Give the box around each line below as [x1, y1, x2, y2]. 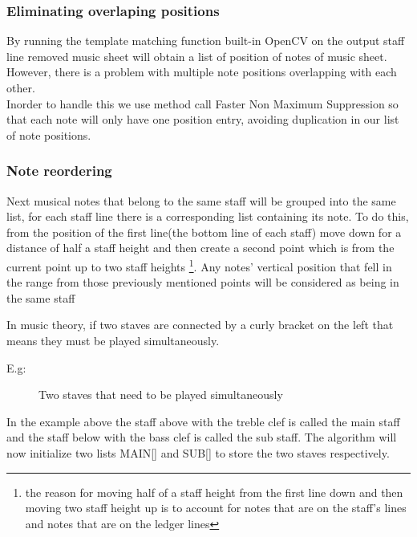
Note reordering [6, 161, 112, 181]
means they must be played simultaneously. [6, 332, 220, 348]
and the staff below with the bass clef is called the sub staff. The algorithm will [6, 429, 397, 445]
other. [6, 79, 35, 96]
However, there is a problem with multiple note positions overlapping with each [6, 63, 397, 80]
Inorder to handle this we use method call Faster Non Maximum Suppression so [6, 95, 399, 112]
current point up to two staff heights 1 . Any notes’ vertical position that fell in [6, 255, 392, 275]
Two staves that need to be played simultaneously [38, 386, 283, 403]
